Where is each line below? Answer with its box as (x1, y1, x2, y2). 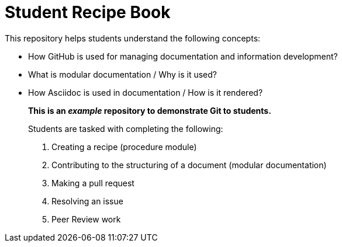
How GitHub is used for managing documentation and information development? (28, 51, 338, 61)
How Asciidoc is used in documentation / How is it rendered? (28, 87, 263, 98)
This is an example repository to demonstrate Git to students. (28, 105, 271, 116)
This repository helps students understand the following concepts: (5, 33, 261, 43)
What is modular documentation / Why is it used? (28, 69, 217, 79)
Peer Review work (51, 214, 121, 224)
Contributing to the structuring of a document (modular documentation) (51, 159, 327, 170)
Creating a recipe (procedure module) (51, 141, 197, 152)
